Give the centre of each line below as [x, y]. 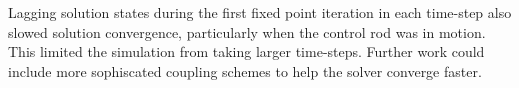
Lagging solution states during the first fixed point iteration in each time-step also [260, 12]
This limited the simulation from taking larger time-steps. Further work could [246, 51]
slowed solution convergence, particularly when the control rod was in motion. [247, 31]
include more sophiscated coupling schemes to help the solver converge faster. [245, 70]
